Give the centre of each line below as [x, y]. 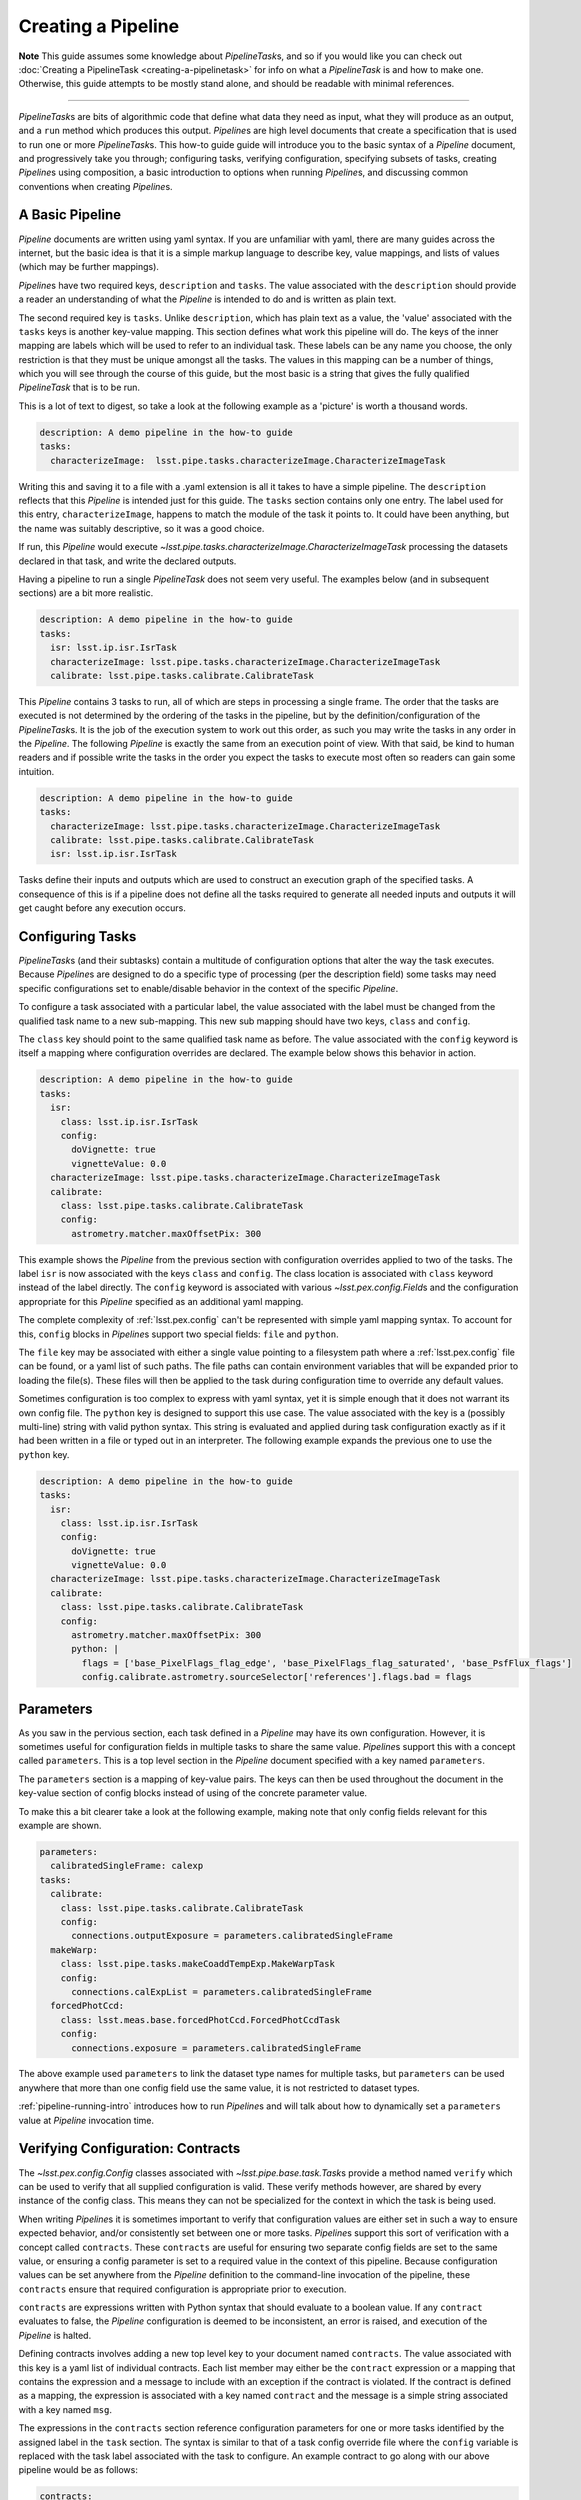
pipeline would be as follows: [78, 2470]
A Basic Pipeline [70, 215]
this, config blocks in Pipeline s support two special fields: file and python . [178, 1334]
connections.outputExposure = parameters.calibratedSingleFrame [232, 1936]
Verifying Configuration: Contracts [129, 2148]
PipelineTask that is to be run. [79, 387]
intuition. [36, 771]
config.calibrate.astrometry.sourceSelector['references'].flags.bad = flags [276, 1677]
